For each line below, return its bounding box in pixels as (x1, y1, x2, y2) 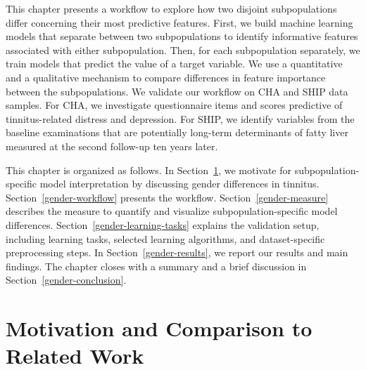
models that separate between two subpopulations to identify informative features (6, 29, 358, 44)
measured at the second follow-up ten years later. (6, 138, 218, 153)
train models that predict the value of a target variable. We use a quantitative (6, 56, 343, 71)
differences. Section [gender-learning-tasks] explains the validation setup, (6, 217, 320, 232)
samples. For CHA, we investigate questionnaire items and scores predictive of (6, 98, 343, 112)
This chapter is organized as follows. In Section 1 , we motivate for (6, 162, 292, 177)
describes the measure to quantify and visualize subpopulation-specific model (6, 204, 338, 218)
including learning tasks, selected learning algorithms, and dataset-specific (6, 231, 325, 246)
